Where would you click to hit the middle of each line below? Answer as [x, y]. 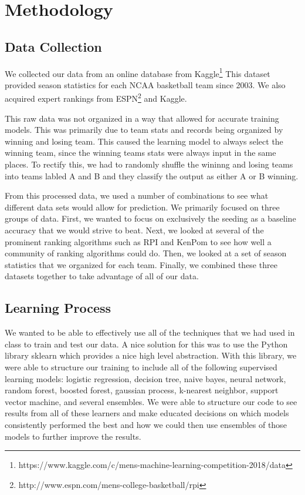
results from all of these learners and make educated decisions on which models [147, 413]
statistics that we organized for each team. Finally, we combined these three [141, 264]
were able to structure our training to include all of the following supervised [141, 367]
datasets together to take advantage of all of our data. [102, 276]
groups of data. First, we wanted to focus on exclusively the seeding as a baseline [150, 218]
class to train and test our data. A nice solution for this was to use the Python [146, 344]
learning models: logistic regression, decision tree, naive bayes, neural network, [145, 378]
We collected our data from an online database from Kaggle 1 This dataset [138, 72]
